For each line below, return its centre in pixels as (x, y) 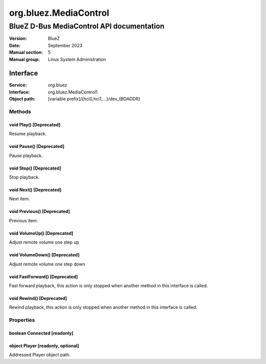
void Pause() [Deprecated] (37, 146)
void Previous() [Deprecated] (39, 212)
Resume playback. (28, 134)
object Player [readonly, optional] (44, 346)
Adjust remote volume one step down (47, 264)
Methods (20, 112)
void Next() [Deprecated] (35, 189)
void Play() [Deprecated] (35, 125)
